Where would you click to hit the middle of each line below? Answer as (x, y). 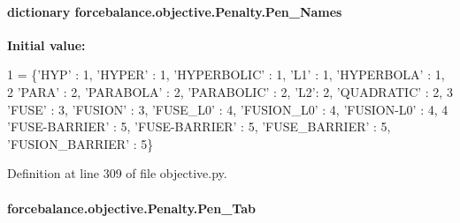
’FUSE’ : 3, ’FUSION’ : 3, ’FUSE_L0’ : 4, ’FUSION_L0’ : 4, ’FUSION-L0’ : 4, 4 (228, 109)
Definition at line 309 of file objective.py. (117, 173)
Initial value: (46, 45)
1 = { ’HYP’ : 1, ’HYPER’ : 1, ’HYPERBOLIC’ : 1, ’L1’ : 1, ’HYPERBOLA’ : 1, (226, 74)
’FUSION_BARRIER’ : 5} (80, 143)
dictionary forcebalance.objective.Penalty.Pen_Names (175, 11)
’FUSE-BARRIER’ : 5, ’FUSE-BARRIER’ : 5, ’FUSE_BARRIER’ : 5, (199, 126)
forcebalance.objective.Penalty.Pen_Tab (131, 208)
